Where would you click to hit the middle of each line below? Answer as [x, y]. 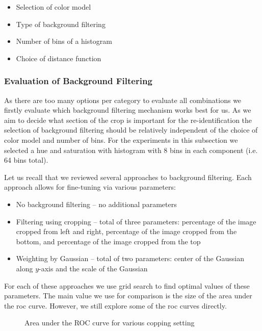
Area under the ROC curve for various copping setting [110, 323]
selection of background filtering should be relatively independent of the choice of [131, 130]
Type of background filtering [61, 24]
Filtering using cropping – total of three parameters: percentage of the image [136, 221]
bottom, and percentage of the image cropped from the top [108, 241]
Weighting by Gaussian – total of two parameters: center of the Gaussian [130, 258]
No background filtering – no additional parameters [96, 204]
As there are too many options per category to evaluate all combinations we [123, 100]
